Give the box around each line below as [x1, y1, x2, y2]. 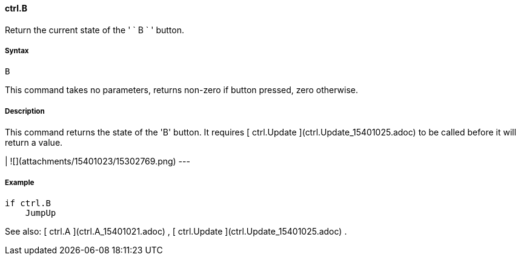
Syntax [5, 47, 29, 55]
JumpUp [25, 207, 56, 218]
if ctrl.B [5, 198, 51, 208]
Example [5, 178, 35, 187]
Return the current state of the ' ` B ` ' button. [5, 24, 185, 35]
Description [5, 106, 45, 115]
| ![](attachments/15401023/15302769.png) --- [5, 156, 190, 167]
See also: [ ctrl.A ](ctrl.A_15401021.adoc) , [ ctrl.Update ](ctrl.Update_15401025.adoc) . [5, 226, 347, 236]
